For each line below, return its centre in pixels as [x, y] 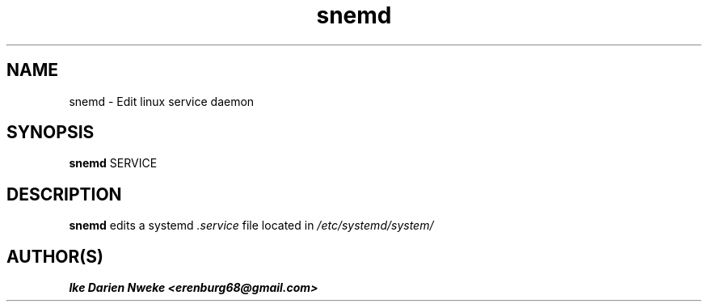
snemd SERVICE [113, 163]
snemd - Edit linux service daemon [162, 101]
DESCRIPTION [64, 194]
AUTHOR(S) [55, 256]
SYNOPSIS [51, 133]
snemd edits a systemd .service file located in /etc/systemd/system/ [251, 226]
